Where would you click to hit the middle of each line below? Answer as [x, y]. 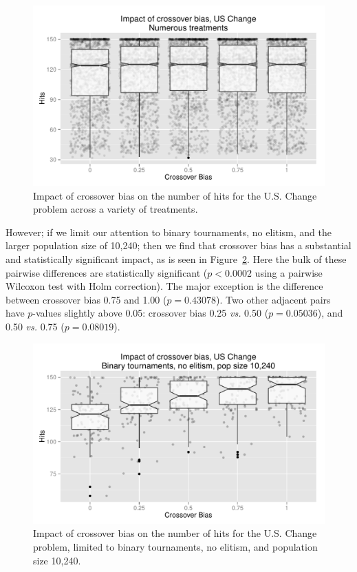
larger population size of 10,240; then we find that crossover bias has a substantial [178, 245]
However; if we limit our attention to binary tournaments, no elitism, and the [169, 232]
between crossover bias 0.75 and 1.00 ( [86, 299]
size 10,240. [57, 560]
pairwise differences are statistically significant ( [107, 272]
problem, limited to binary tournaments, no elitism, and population [175, 546]
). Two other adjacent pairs [273, 299]
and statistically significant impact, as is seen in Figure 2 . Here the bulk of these [176, 259]
